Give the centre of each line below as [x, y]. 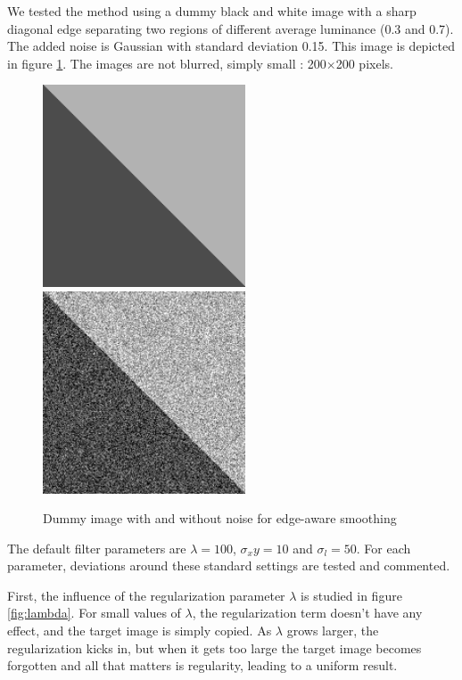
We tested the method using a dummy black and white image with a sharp [212, 11]
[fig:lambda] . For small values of [94, 613]
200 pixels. [364, 63]
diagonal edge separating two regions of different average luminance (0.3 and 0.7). [231, 28]
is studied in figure [351, 595]
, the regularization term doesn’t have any [307, 613]
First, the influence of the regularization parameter [146, 595]
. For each [384, 548]
